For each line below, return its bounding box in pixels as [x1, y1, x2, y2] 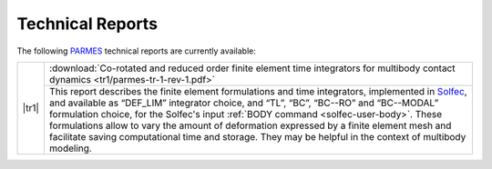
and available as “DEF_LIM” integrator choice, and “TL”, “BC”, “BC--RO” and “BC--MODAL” [48, 96, 439, 109]
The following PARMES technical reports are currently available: [16, 45, 257, 56]
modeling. [48, 142, 93, 154]
